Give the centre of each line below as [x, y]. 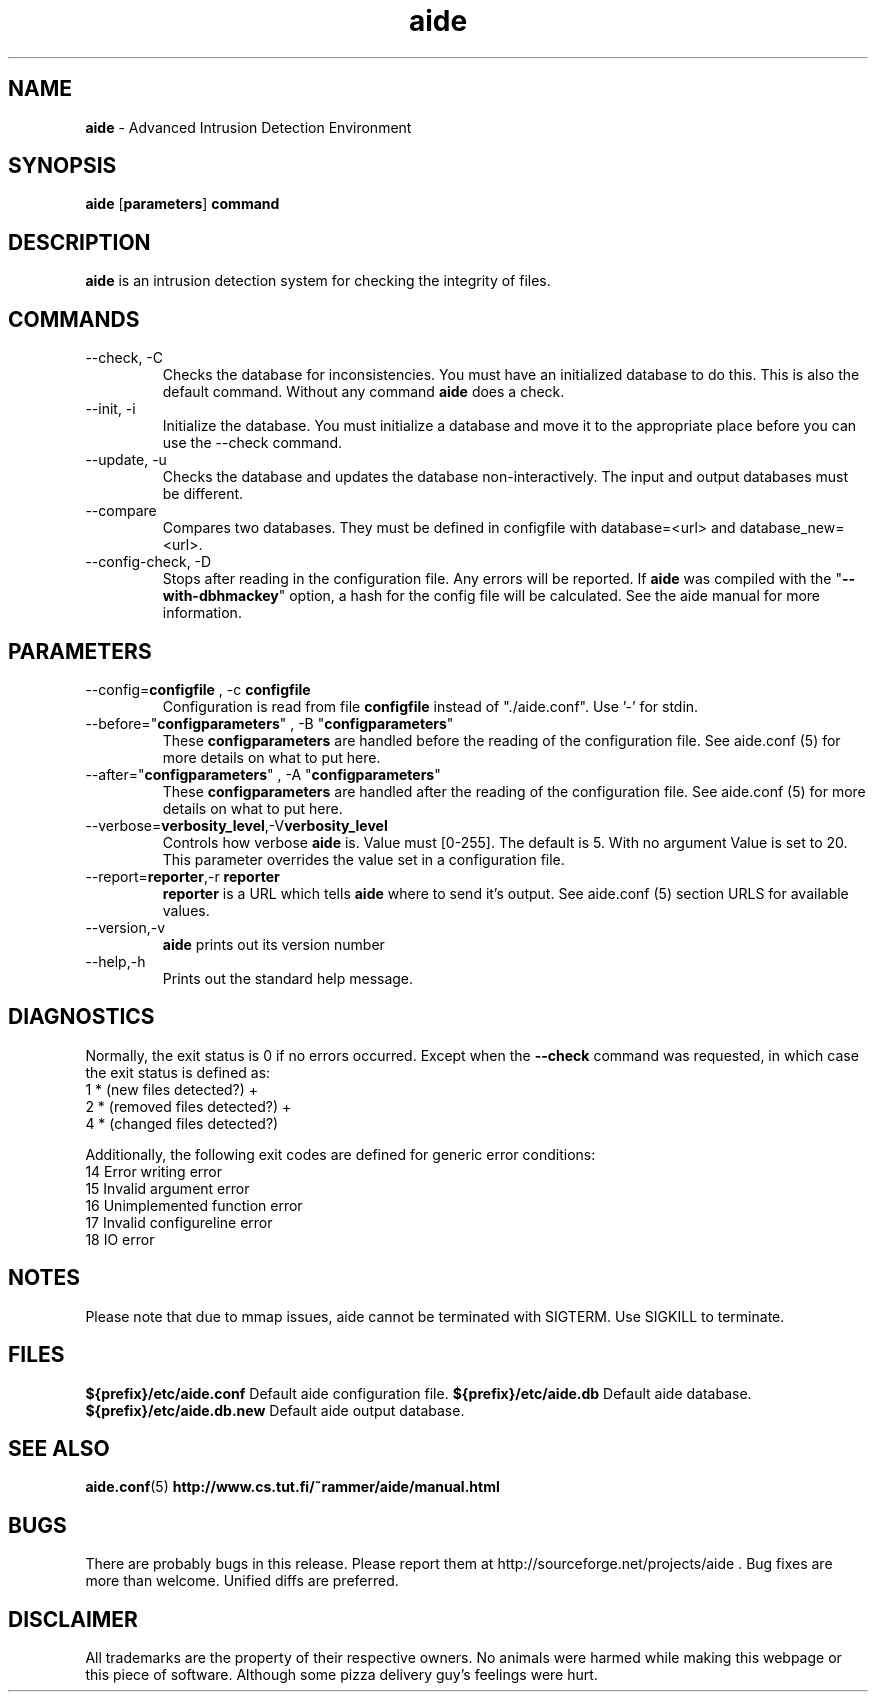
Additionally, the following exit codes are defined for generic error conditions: [340, 1154]
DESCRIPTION [79, 242]
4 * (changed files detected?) [182, 1123]
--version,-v [125, 927]
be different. [203, 494]
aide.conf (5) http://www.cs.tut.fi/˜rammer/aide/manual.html [292, 1487]
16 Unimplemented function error [194, 1205]
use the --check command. [252, 443]
